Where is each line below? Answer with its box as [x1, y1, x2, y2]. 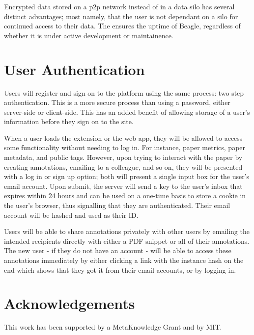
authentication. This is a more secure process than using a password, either [4, 97, 230, 107]
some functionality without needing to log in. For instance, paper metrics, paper [4, 142, 246, 153]
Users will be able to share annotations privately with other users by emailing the [4, 226, 250, 236]
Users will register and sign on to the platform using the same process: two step [4, 87, 244, 98]
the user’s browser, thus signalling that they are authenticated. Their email [4, 200, 230, 210]
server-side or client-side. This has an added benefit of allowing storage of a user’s [4, 106, 250, 117]
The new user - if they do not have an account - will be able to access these [4, 245, 231, 256]
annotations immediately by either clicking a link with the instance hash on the [4, 255, 244, 265]
